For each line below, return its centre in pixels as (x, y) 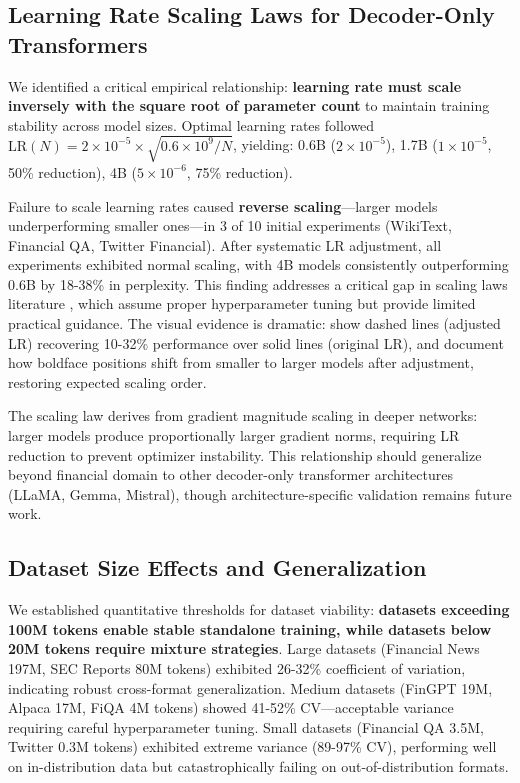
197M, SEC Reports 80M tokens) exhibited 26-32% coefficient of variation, (237, 668)
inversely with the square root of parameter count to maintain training (249, 105)
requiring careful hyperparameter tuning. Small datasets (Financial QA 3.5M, (246, 726)
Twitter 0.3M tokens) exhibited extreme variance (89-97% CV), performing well (252, 746)
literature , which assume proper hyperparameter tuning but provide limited (242, 303)
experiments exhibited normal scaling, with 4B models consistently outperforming (258, 264)
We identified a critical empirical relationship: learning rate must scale (235, 85)
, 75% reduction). (239, 171)
